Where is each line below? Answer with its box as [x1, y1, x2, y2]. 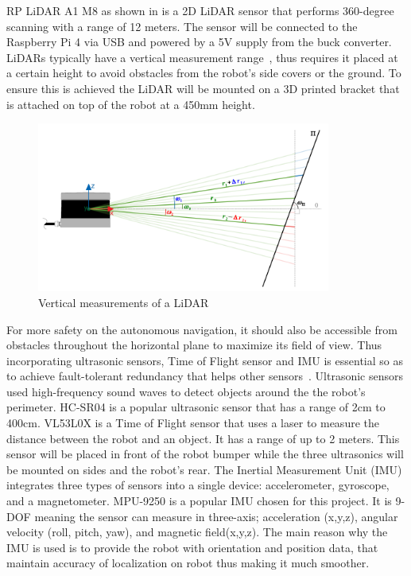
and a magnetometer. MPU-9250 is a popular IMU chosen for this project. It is [6, 492, 392, 509]
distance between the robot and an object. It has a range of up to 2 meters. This [6, 430, 400, 446]
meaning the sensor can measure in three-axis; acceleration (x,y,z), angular [34, 508, 398, 524]
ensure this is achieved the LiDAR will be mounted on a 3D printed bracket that [6, 80, 400, 96]
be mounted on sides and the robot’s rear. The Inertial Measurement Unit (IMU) [6, 461, 402, 477]
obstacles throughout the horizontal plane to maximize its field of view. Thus [6, 337, 382, 353]
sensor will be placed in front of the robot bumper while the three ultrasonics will [6, 446, 404, 462]
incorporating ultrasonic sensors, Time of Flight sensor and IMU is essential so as [6, 352, 403, 368]
